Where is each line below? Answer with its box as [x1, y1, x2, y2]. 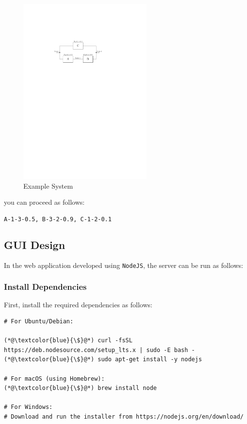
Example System [23, 180, 73, 191]
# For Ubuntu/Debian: [4, 318, 74, 325]
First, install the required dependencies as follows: [4, 300, 152, 310]
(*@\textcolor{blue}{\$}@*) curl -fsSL [4, 337, 132, 344]
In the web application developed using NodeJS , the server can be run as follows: [4, 260, 243, 270]
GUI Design [4, 237, 66, 252]
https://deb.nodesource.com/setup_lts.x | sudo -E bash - [4, 346, 195, 353]
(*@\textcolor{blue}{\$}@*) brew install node [4, 385, 157, 392]
